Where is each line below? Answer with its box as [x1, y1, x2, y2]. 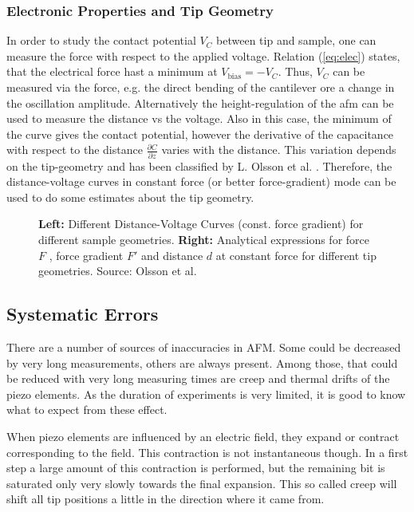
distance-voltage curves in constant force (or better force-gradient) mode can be [6, 173, 396, 190]
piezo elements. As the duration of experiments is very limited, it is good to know [6, 385, 406, 402]
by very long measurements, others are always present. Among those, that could [6, 354, 398, 371]
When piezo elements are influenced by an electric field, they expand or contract [6, 428, 400, 445]
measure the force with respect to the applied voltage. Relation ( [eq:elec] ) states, [6, 47, 400, 64]
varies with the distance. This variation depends [161, 141, 396, 158]
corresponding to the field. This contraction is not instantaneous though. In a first [6, 443, 408, 460]
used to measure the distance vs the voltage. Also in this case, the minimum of [6, 110, 392, 127]
